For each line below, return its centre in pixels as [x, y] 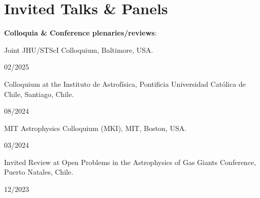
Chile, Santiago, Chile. [39, 94]
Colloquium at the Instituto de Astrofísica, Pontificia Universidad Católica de [125, 84]
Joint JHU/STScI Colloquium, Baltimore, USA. [79, 49]
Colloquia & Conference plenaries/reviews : [80, 33]
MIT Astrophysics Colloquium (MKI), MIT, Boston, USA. [95, 128]
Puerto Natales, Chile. [39, 172]
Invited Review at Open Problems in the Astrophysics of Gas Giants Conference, [130, 162]
